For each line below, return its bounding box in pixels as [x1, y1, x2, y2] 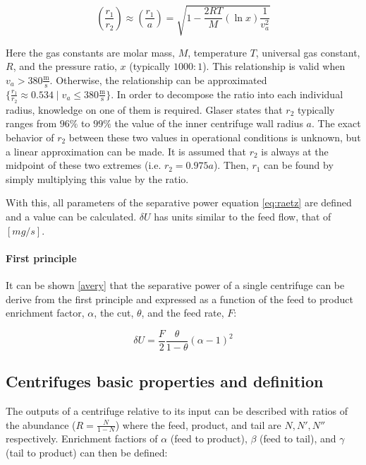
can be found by [264, 158, 334, 172]
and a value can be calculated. [6, 208, 137, 223]
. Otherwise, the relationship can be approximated [49, 72, 267, 87]
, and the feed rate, [141, 305, 224, 320]
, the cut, [94, 305, 134, 320]
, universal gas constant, [255, 45, 360, 59]
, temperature [188, 45, 247, 59]
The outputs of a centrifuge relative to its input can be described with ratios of [6, 403, 348, 418]
